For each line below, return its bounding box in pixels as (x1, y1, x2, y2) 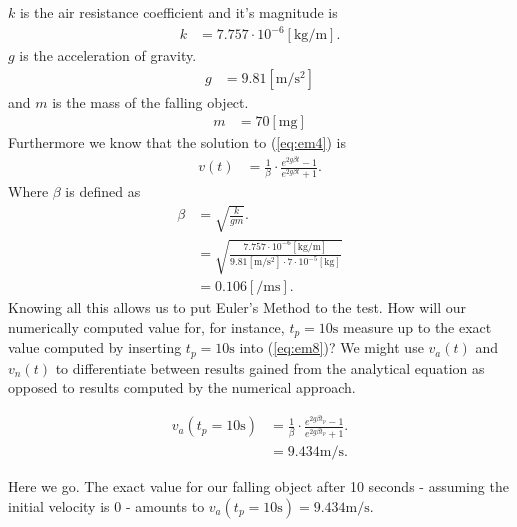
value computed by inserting (8, 337, 182, 358)
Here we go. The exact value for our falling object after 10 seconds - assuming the (8, 476, 509, 497)
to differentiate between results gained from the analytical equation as (55, 357, 485, 378)
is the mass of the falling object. (52, 91, 249, 112)
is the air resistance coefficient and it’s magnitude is (19, 2, 338, 22)
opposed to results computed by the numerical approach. (8, 377, 356, 398)
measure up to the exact (343, 316, 492, 337)
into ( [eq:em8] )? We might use (239, 337, 424, 358)
